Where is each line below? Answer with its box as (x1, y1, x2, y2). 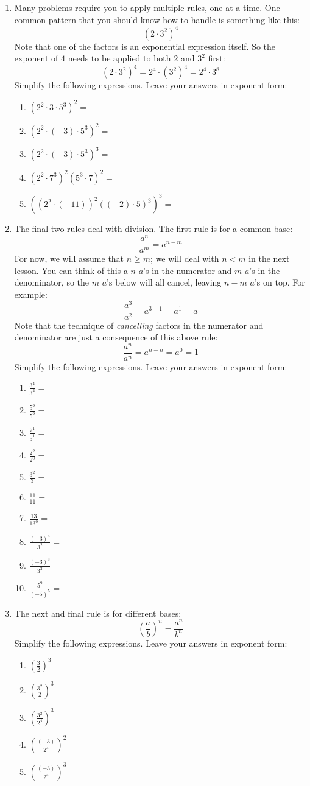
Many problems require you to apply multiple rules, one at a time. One (14, 1, 280, 13)
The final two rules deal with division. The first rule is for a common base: (14, 222, 293, 235)
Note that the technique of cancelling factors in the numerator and (14, 318, 264, 331)
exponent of (14, 52, 58, 65)
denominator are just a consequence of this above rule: (14, 331, 218, 343)
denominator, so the (14, 276, 90, 289)
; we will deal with (150, 252, 219, 265)
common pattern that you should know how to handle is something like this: (14, 13, 300, 26)
